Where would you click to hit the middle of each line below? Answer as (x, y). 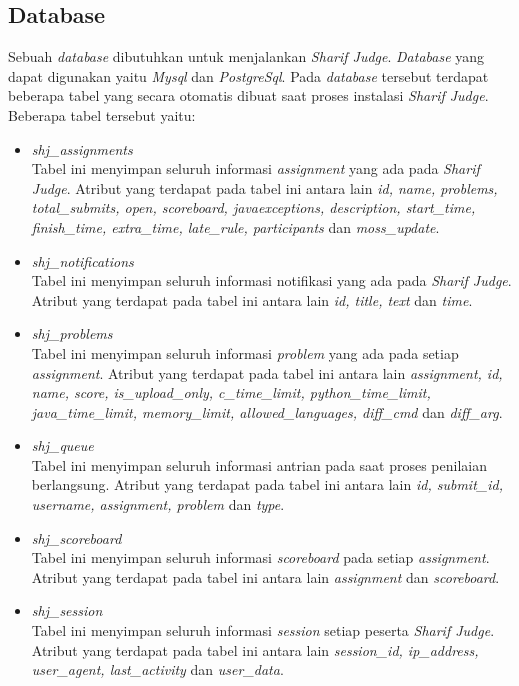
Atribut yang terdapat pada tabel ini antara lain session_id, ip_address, (255, 649)
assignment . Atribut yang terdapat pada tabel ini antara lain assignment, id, (267, 372)
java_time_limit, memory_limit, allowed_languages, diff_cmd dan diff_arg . (267, 411)
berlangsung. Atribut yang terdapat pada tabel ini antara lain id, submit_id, (267, 484)
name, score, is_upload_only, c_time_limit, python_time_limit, (231, 392)
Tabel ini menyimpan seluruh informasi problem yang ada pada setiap (245, 352)
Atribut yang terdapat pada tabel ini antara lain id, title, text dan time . (252, 299)
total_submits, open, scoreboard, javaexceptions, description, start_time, (253, 207)
